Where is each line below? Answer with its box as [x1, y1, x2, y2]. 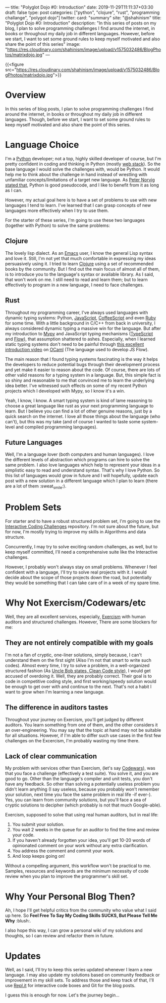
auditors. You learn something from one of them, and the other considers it [5, 721, 158, 728]
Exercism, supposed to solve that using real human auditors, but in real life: [5, 812, 159, 818]
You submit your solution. [12, 821, 64, 827]
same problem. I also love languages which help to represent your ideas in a [5, 462, 161, 468]
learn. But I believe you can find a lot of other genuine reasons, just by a [5, 408, 152, 414]
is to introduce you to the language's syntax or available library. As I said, [5, 271, 155, 277]
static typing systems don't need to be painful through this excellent [5, 341, 144, 347]
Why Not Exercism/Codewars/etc [5, 597, 146, 608]
